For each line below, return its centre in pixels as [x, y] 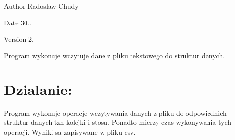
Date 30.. [18, 22]
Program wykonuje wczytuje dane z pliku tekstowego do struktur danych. [115, 55]
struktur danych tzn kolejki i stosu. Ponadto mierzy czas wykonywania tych [118, 122]
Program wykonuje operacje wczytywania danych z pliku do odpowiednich [115, 112]
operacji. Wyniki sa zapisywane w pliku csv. [70, 131]
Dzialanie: [38, 89]
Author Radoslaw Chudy [41, 6]
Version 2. [19, 39]
